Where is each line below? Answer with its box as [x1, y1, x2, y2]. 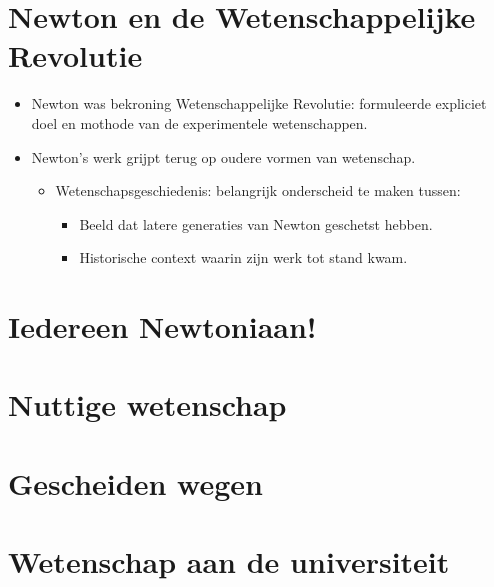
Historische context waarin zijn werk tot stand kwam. [79, 247, 408, 268]
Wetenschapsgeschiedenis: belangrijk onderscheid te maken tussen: [55, 180, 461, 201]
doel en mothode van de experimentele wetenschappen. [31, 112, 368, 133]
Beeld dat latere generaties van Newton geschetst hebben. [79, 213, 433, 234]
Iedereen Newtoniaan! [8, 306, 317, 347]
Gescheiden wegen [8, 462, 263, 503]
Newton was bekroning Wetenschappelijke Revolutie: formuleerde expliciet [31, 93, 487, 114]
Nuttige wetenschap [8, 384, 287, 425]
